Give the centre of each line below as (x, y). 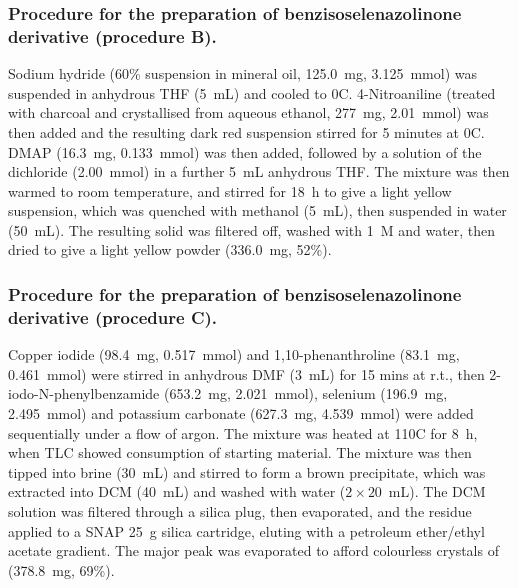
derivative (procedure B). (112, 35)
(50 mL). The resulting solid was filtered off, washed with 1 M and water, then (252, 229)
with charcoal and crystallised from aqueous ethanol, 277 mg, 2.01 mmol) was (248, 112)
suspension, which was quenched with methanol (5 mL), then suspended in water (257, 210)
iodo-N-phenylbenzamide (84, 393)
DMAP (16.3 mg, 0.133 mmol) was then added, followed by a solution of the (245, 151)
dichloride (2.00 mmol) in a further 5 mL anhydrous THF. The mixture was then (259, 171)
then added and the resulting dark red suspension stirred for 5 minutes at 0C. (246, 131)
